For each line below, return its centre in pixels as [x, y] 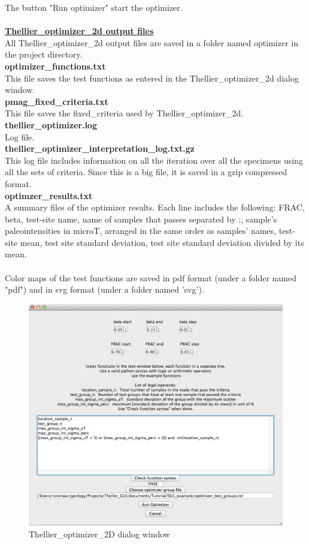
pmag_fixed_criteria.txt [57, 101]
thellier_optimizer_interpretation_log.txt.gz [100, 148]
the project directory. [44, 54]
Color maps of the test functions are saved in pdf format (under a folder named [151, 277]
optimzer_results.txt [49, 195]
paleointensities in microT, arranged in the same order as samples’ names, [140, 231]
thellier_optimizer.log [51, 124]
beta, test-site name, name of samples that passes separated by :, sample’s [141, 219]
